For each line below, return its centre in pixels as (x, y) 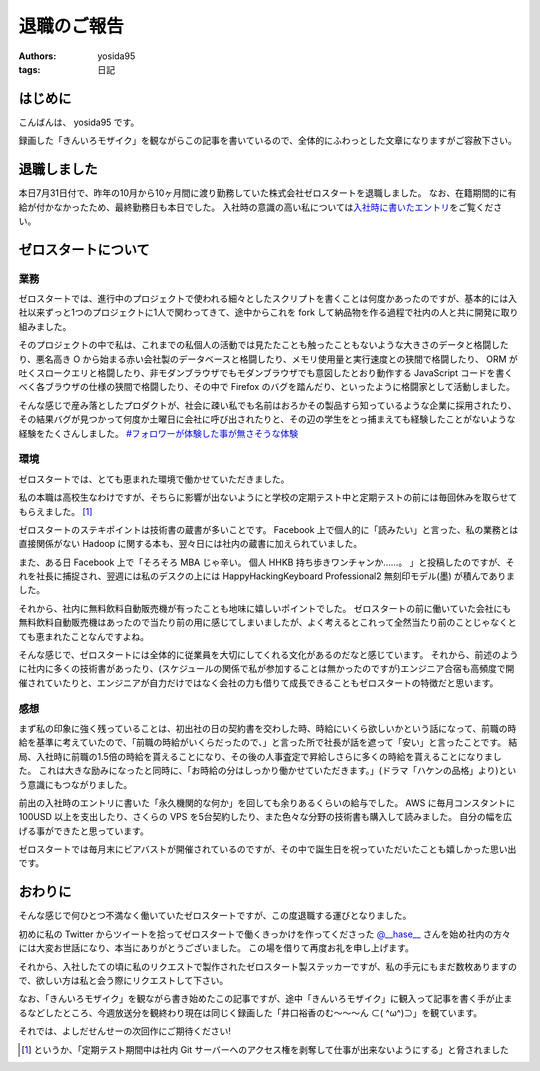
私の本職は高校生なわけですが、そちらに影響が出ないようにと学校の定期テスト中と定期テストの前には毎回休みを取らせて (268, 497)
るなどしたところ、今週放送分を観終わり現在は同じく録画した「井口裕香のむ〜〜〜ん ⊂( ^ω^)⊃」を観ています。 (250, 1012)
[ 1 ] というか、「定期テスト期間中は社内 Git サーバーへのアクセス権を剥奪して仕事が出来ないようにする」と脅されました (265, 1049)
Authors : (37, 56)
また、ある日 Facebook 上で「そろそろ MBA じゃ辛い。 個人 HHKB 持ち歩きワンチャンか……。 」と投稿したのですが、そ (266, 562)
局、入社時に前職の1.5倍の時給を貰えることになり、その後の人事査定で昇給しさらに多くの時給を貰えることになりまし (260, 756)
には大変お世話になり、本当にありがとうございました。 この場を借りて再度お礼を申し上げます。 (216, 948)
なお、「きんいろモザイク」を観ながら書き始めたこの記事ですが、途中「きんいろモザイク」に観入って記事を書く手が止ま (265, 999)
